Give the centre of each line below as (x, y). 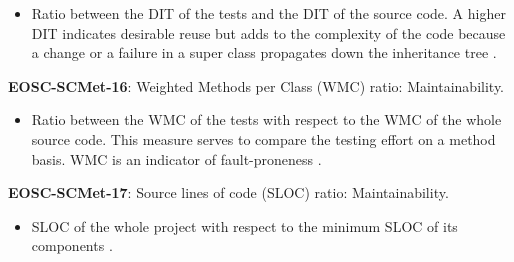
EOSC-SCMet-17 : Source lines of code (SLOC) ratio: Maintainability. (228, 192)
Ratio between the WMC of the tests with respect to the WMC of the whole (266, 119)
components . (72, 245)
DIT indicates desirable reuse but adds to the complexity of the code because (268, 32)
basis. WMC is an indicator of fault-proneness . (176, 158)
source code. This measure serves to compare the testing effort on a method (263, 138)
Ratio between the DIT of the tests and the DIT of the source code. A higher (268, 13)
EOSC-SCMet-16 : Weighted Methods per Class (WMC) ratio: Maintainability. (256, 85)
